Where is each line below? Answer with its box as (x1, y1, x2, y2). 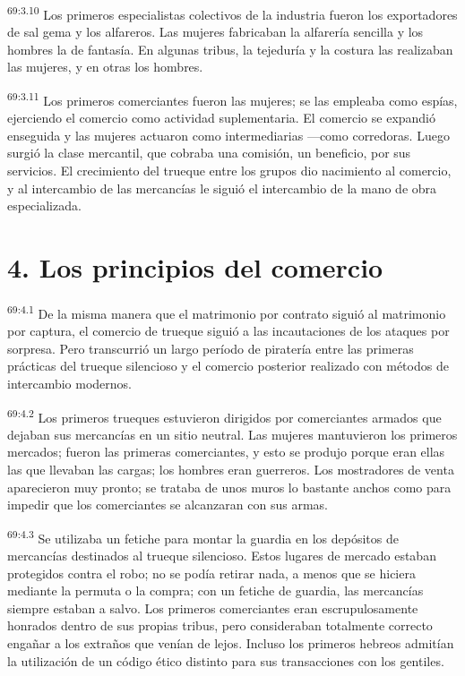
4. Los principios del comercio (7, 249, 383, 286)
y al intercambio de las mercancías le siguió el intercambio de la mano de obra (7, 178, 437, 197)
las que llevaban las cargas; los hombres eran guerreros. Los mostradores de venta (7, 460, 454, 479)
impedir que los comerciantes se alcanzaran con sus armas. (7, 495, 328, 514)
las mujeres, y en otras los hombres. (7, 57, 203, 76)
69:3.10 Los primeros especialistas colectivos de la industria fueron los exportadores (7, 3, 458, 23)
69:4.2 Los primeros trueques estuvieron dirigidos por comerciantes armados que (7, 405, 442, 426)
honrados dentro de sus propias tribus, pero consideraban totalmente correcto (7, 616, 433, 635)
